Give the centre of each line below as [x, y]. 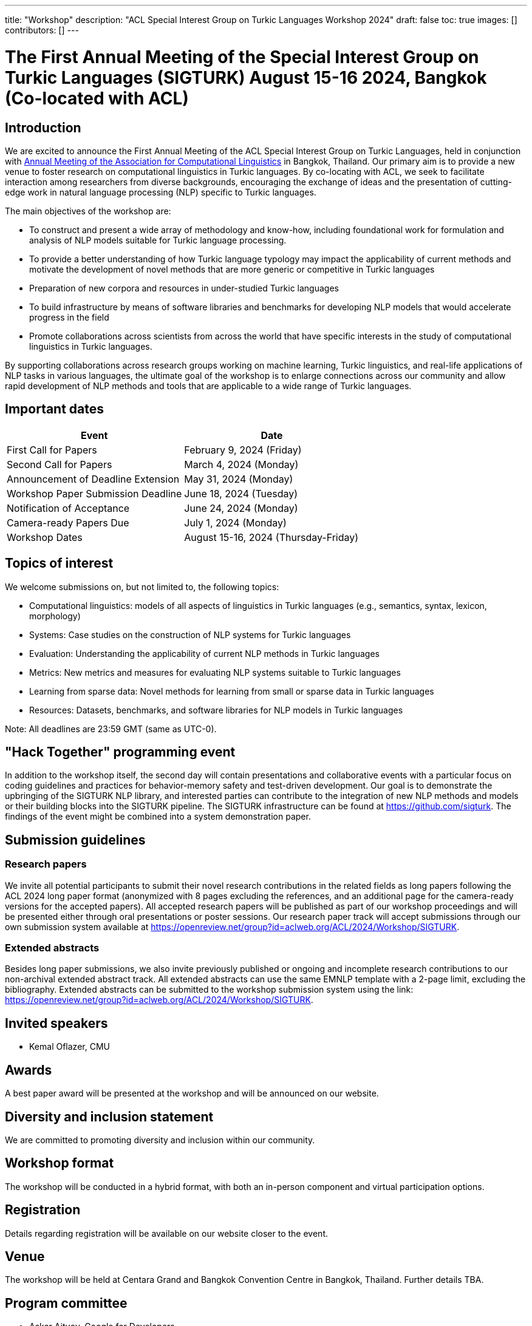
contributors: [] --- [42, 30]
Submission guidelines [75, 840]
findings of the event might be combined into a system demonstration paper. [158, 817]
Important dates [55, 409]
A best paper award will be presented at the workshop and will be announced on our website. [192, 1093]
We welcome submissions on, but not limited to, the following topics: [142, 586]
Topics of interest [59, 563]
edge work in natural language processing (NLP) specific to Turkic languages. [161, 192]
